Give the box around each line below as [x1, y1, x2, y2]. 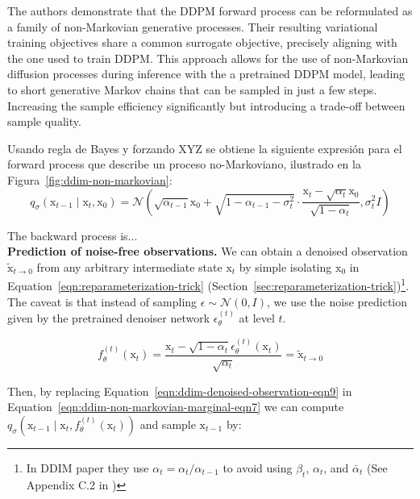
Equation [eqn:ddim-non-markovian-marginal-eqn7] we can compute [7, 398, 344, 415]
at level [239, 309, 275, 326]
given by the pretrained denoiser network [7, 309, 210, 326]
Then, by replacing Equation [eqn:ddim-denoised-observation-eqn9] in [7, 382, 352, 399]
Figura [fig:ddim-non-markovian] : [7, 171, 173, 188]
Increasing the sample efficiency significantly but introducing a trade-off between [7, 97, 405, 114]
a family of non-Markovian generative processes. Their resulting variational [7, 18, 378, 35]
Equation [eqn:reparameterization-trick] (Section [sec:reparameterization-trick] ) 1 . [7, 275, 410, 293]
